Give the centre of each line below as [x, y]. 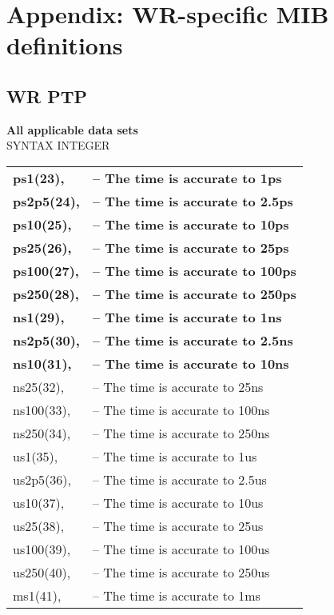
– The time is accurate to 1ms [176, 595]
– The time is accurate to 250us [181, 572]
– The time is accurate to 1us [175, 456]
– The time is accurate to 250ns [181, 433]
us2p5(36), [42, 479]
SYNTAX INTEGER [58, 145]
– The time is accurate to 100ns [181, 409]
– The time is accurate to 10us [178, 502]
